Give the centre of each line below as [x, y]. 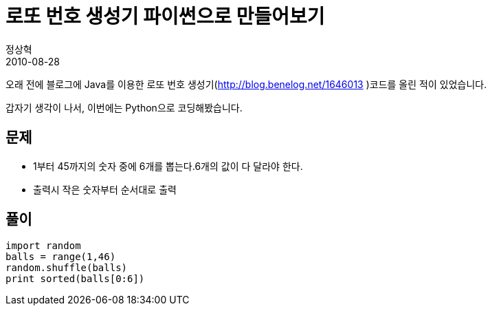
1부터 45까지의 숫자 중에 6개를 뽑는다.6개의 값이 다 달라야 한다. [168, 166]
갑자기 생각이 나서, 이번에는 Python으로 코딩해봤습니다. [124, 107]
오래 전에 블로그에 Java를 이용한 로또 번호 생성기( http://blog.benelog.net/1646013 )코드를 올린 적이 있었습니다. [246, 84]
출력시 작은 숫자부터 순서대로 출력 [105, 189]
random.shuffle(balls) [67, 268]
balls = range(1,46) [61, 257]
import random [43, 246]
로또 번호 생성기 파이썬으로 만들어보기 [165, 17]
